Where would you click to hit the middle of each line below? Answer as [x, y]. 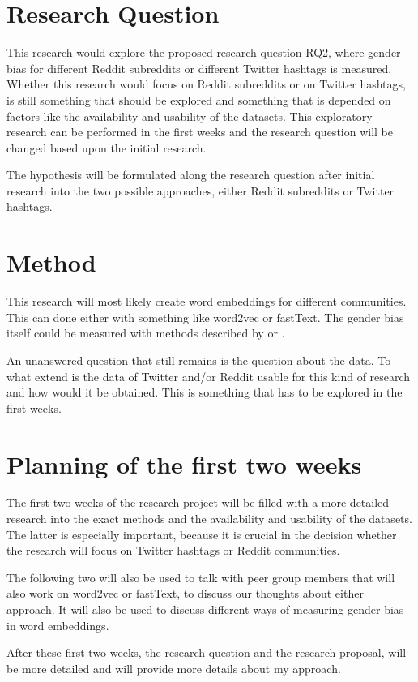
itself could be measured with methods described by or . [146, 333]
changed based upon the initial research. [107, 147]
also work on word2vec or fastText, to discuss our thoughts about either [185, 593]
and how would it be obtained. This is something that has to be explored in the [205, 392]
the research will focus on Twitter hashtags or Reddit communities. [173, 550]
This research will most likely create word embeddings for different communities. [207, 301]
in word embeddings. [58, 625]
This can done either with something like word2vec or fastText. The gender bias [205, 317]
